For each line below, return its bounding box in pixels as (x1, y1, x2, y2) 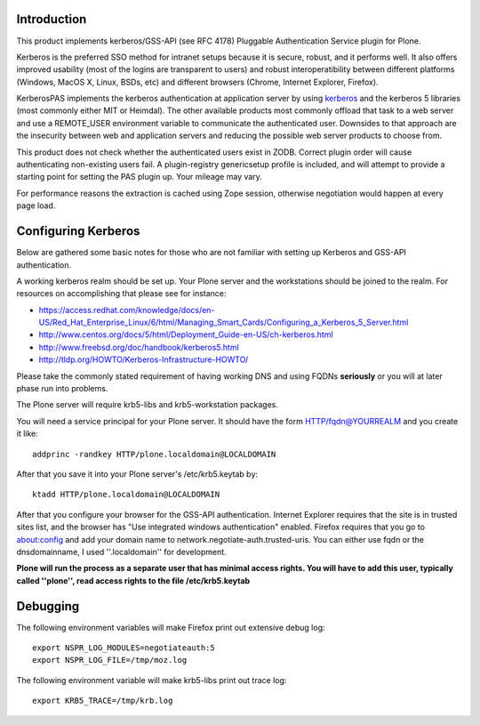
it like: (16, 428, 39, 439)
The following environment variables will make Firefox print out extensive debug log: (16, 622, 325, 632)
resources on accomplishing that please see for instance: (16, 288, 227, 299)
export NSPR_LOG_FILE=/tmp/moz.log (32, 655, 188, 665)
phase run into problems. (16, 383, 108, 394)
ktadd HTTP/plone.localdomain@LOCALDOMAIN (32, 489, 220, 500)
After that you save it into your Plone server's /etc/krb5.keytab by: (16, 468, 258, 479)
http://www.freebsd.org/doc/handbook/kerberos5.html (38, 342, 239, 352)
